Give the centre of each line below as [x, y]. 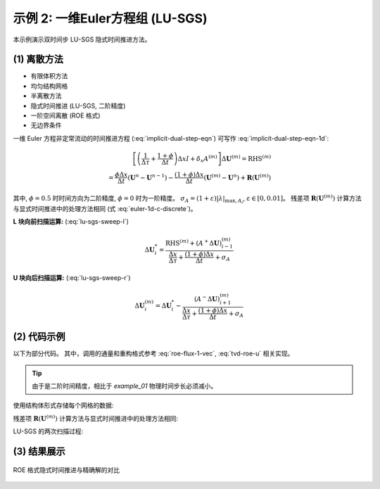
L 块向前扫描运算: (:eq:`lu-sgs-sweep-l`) [71, 222]
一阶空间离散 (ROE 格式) [66, 115]
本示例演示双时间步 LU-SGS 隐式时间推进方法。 [82, 39]
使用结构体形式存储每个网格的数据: [63, 405]
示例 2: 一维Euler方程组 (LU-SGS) [110, 18]
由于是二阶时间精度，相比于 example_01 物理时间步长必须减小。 [125, 386]
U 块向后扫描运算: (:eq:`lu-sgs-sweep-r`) [72, 277]
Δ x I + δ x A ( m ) [197, 159]
